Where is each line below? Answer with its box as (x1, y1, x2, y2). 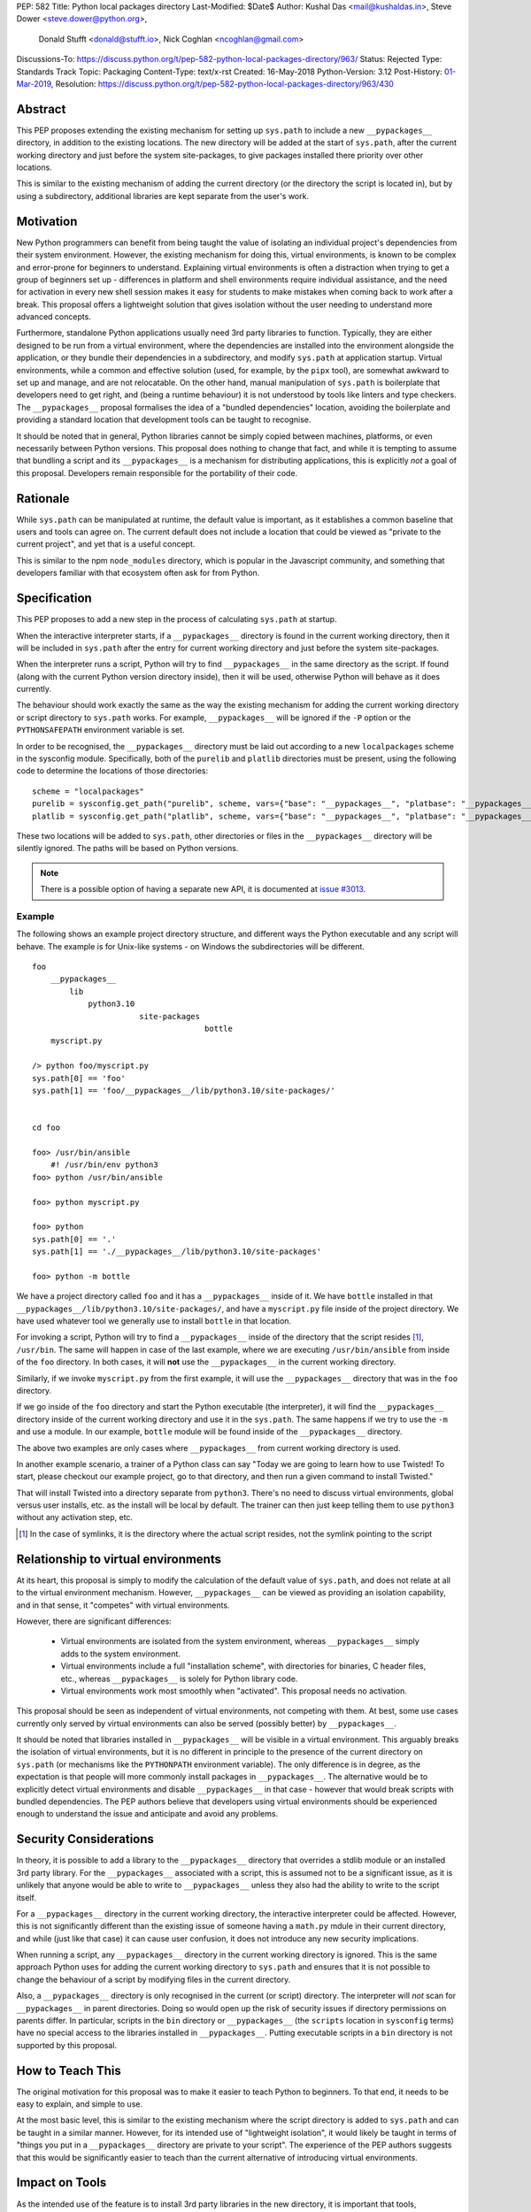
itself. (16, 1892, 37, 1902)
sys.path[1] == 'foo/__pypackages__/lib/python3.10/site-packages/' (32, 1085, 335, 1095)
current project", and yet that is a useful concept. (16, 539, 196, 549)
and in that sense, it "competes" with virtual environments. (16, 1600, 230, 1610)
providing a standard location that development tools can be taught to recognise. (16, 414, 312, 425)
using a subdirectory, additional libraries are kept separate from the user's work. (16, 190, 310, 201)
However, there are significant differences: (16, 1616, 172, 1626)
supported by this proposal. (16, 2039, 118, 2050)
